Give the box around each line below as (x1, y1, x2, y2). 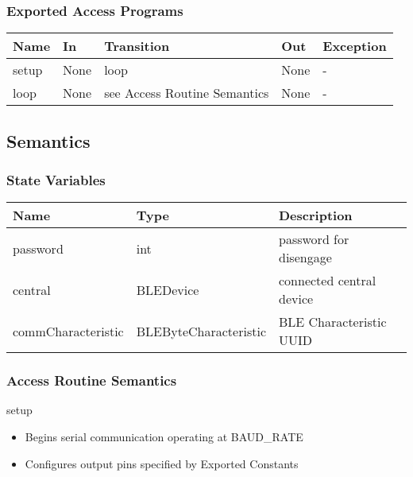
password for (279, 230, 349, 249)
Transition (104, 37, 170, 56)
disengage (279, 248, 332, 267)
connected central (279, 271, 376, 290)
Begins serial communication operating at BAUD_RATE (25, 429, 303, 445)
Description (279, 206, 353, 225)
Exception (322, 37, 387, 56)
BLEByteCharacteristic (136, 321, 266, 340)
